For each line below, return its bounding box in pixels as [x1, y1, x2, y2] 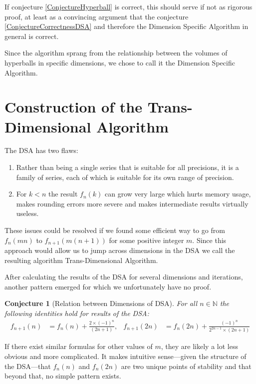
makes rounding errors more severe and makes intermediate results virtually [16, 198, 249, 208]
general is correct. [4, 30, 59, 41]
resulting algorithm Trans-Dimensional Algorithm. [4, 254, 158, 265]
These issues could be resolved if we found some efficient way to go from [4, 225, 225, 235]
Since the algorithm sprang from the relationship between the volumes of [4, 47, 228, 58]
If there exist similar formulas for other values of [4, 341, 153, 351]
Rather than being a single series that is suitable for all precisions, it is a [16, 162, 239, 172]
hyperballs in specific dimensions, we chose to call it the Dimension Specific [4, 57, 235, 67]
